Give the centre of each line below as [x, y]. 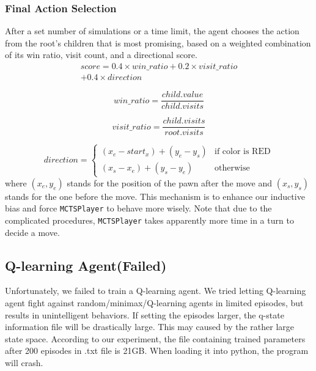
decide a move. [32, 232]
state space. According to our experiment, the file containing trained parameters [155, 338]
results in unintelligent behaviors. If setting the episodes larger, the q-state [145, 314]
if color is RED [242, 152]
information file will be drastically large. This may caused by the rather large [149, 327]
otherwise [232, 168]
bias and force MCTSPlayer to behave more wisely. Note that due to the [138, 208]
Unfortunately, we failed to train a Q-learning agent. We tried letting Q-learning [156, 291]
